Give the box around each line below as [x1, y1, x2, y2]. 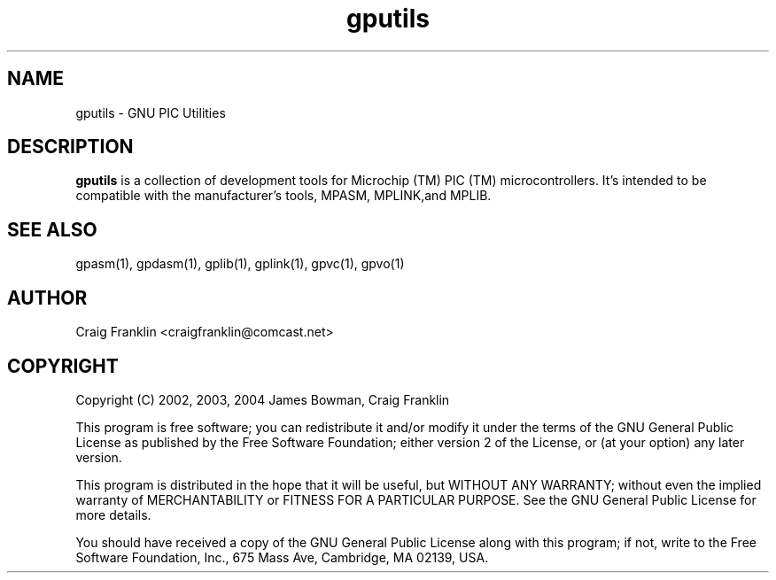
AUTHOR [7, 286, 88, 309]
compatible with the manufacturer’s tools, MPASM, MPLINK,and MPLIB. [75, 188, 492, 204]
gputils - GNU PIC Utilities [75, 104, 226, 120]
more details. [75, 507, 151, 522]
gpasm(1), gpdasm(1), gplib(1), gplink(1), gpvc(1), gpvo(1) [75, 256, 405, 272]
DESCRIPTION [7, 135, 134, 159]
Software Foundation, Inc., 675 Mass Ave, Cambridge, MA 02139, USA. [75, 549, 489, 565]
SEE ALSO [7, 218, 97, 241]
